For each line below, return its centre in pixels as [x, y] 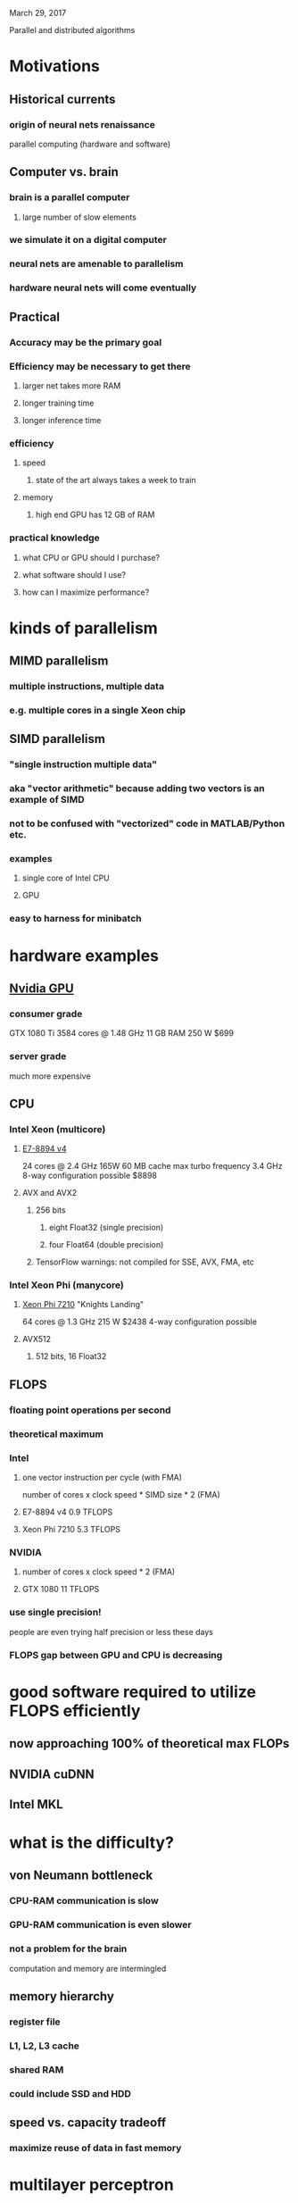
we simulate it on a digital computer [88, 240]
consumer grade [46, 1014]
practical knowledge [54, 538]
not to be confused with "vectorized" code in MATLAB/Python [147, 823]
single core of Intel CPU [66, 878]
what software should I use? [74, 574]
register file [35, 2022]
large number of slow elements [79, 217]
